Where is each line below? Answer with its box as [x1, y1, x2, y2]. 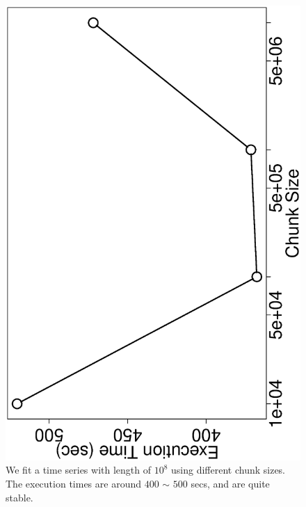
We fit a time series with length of [6, 462, 152, 477]
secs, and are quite [191, 476, 270, 491]
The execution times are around [6, 476, 141, 491]
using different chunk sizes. [171, 462, 286, 477]
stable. [6, 490, 33, 504]
